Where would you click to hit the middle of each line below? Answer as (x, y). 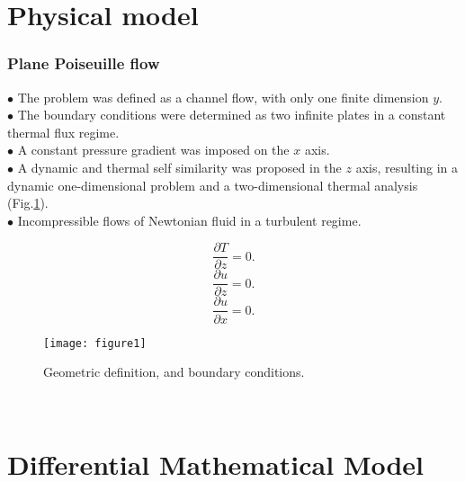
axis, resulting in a (407, 167)
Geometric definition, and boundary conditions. (174, 372)
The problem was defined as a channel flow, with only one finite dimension (223, 97)
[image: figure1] (95, 343)
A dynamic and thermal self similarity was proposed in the (179, 167)
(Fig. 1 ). (28, 203)
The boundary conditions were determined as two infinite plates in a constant (232, 115)
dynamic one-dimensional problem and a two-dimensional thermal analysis (213, 185)
